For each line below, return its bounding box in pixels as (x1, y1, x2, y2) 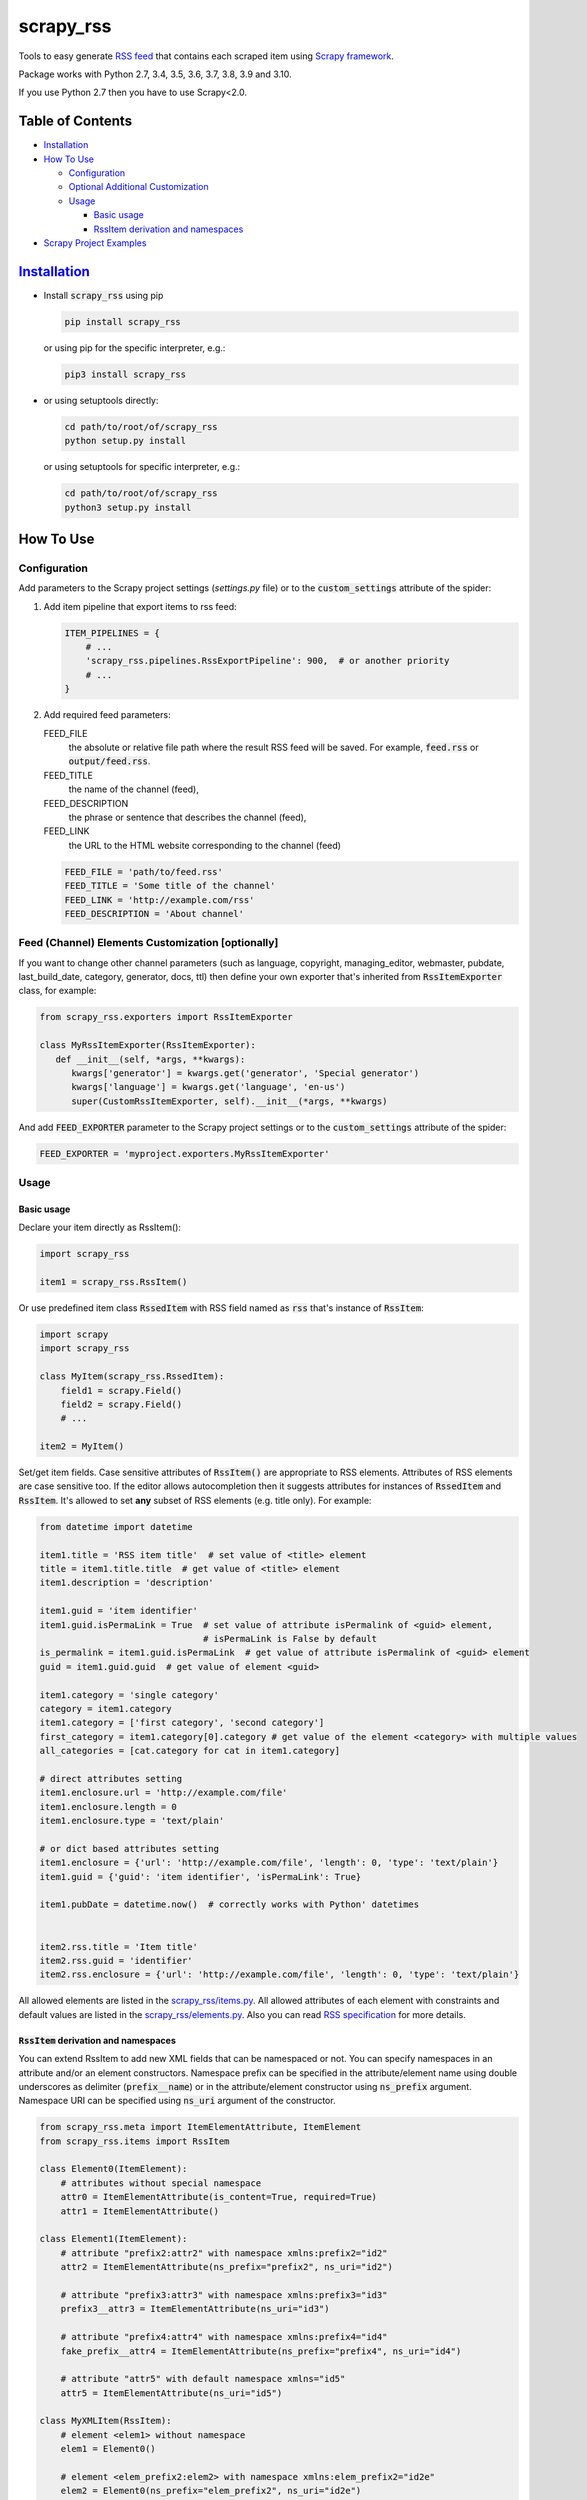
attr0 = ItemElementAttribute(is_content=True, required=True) (60, 2191, 378, 2203)
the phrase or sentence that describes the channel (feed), (68, 811, 307, 823)
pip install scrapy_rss (64, 316, 182, 327)
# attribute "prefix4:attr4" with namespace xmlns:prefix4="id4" (60, 2331, 388, 2343)
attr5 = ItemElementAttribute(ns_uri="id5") (60, 2387, 283, 2399)
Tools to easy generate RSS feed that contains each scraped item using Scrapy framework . (18, 50, 395, 62)
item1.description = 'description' (39, 1577, 214, 1589)
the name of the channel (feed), (68, 783, 200, 795)
